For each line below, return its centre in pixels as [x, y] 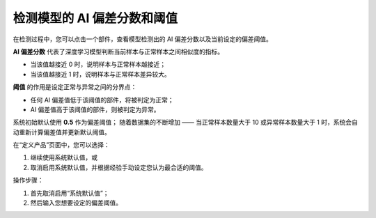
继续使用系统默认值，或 [64, 157]
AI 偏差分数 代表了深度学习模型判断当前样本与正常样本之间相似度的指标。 [118, 52]
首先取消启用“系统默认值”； [70, 193]
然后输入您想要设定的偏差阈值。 [76, 203]
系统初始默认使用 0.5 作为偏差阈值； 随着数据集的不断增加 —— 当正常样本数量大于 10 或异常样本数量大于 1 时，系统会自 [185, 123]
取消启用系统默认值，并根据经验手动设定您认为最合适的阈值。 [119, 167]
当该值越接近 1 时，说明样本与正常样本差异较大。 [100, 74]
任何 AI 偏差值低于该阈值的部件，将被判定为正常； [102, 100]
